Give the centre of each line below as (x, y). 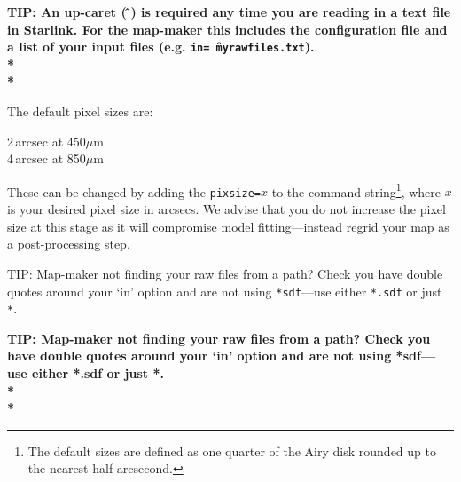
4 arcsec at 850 (47, 158)
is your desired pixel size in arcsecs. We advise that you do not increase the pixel (227, 209)
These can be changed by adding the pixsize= (134, 191)
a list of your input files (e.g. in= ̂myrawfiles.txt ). (161, 47)
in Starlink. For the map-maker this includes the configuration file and (227, 29)
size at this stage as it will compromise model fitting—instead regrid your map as (228, 226)
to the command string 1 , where (356, 190)
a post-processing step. (69, 244)
